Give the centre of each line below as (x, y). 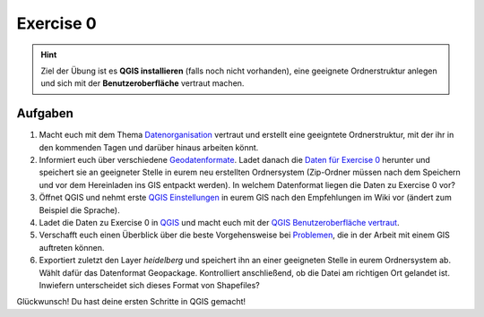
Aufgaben (45, 113)
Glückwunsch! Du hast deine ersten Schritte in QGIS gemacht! (131, 302)
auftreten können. (72, 247)
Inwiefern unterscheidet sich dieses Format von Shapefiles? (149, 285)
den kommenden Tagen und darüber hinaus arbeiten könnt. (149, 147)
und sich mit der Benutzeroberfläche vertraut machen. (143, 83)
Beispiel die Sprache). (79, 210)
